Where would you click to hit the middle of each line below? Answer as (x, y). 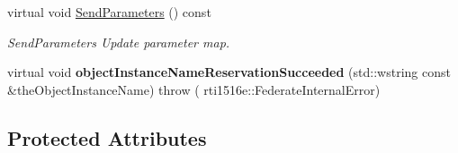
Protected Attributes (107, 137)
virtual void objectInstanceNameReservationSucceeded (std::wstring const (229, 72)
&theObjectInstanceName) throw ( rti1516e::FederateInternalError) (194, 89)
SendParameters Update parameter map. (119, 42)
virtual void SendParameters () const (109, 12)
